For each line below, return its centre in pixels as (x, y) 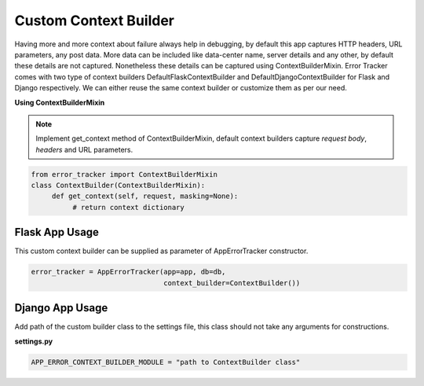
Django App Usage (61, 308)
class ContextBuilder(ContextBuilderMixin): (118, 186)
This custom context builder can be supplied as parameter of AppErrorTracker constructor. (161, 251)
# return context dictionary (128, 207)
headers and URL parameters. (84, 149)
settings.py (34, 341)
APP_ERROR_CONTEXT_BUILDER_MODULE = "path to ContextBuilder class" (166, 362)
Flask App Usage (57, 232)
